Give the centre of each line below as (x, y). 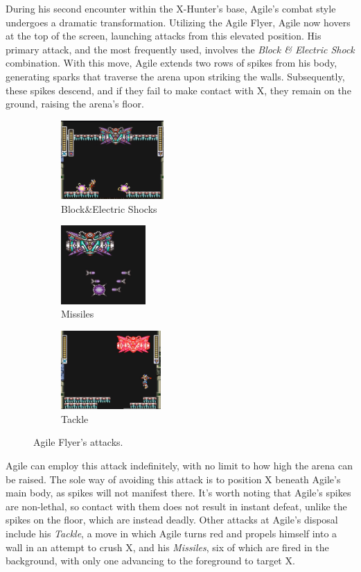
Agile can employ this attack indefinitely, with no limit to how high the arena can (179, 466)
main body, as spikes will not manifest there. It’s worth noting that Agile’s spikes (178, 493)
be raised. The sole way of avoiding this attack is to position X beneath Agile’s (173, 479)
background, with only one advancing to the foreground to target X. (150, 561)
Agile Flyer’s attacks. (78, 442)
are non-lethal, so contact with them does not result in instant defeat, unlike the (176, 506)
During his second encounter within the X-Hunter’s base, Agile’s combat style (171, 8)
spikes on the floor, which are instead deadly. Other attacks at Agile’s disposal (172, 520)
